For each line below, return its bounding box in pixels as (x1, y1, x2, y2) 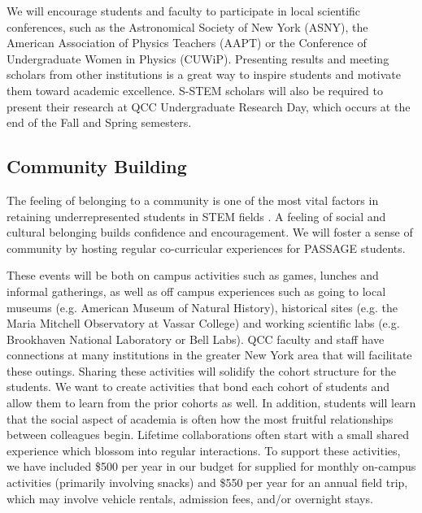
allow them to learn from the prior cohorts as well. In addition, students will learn (7, 394, 416, 411)
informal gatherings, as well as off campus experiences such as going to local (7, 282, 386, 299)
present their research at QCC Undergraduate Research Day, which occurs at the (7, 98, 411, 115)
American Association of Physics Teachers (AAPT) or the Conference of (7, 34, 367, 51)
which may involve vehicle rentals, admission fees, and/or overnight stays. (7, 489, 373, 506)
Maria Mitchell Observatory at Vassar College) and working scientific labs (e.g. (7, 315, 400, 332)
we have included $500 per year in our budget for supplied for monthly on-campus (7, 458, 416, 475)
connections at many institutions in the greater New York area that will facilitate (7, 346, 412, 363)
